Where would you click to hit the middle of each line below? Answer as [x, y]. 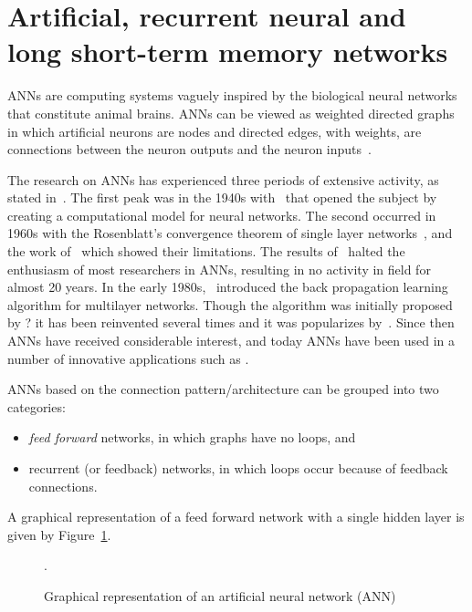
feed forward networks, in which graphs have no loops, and [192, 437]
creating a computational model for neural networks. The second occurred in [222, 215]
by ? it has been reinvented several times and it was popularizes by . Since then [231, 322]
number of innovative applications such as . [128, 358]
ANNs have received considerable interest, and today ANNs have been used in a [231, 341]
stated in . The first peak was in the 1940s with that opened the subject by [222, 197]
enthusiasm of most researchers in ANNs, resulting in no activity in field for [219, 269]
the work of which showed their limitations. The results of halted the [206, 251]
